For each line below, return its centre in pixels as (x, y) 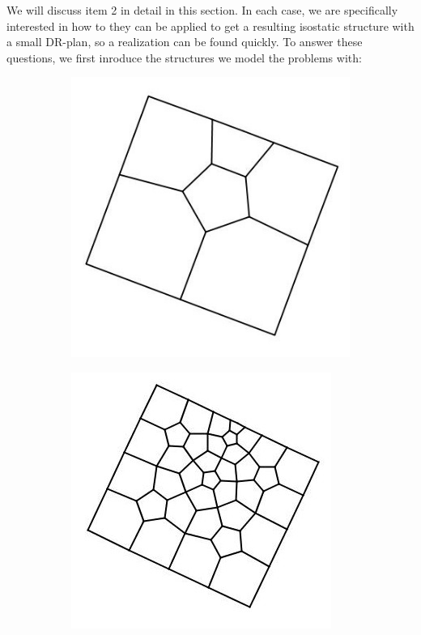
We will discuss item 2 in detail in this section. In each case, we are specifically (202, 10)
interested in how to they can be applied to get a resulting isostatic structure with (210, 26)
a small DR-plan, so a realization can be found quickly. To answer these (185, 42)
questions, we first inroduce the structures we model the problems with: (184, 57)
